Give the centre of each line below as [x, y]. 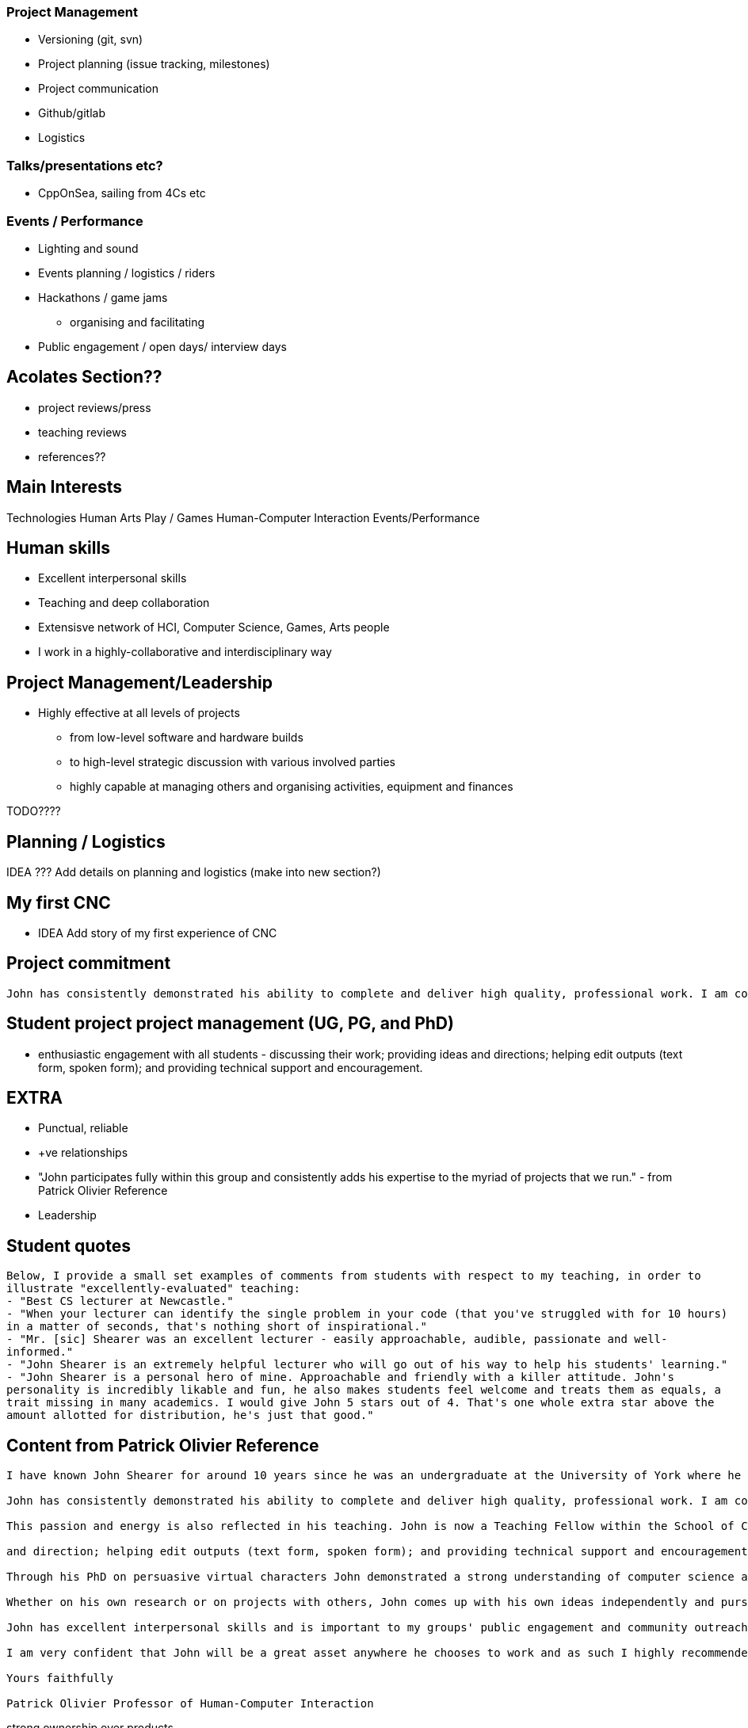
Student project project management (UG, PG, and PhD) [230, 1024]
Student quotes [69, 1245]
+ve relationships [83, 1153]
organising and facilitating [137, 322]
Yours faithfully [60, 1678]
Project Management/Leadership [139, 682]
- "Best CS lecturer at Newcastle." [120, 1301]
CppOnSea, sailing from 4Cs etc [122, 193]
